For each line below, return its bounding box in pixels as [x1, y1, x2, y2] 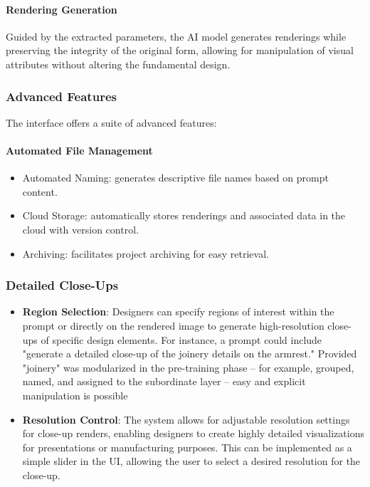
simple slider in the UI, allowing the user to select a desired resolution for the [22, 454, 361, 468]
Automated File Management [6, 142, 153, 157]
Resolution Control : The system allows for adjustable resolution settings [22, 412, 350, 426]
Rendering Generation [6, 1, 117, 16]
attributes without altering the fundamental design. [6, 56, 231, 71]
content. [22, 184, 58, 199]
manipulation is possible [22, 387, 128, 402]
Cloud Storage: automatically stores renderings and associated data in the [22, 208, 346, 223]
